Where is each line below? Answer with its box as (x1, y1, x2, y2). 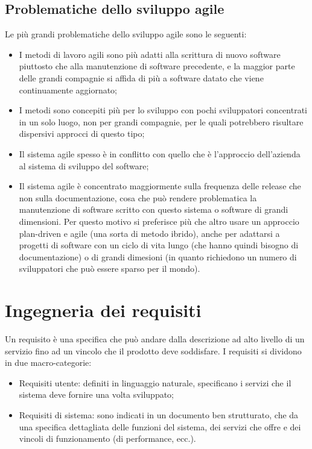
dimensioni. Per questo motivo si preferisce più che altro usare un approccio (19, 215, 299, 227)
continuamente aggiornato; (19, 83, 118, 96)
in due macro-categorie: (5, 356, 92, 369)
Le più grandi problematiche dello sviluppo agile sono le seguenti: (5, 28, 247, 40)
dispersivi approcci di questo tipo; (19, 127, 145, 140)
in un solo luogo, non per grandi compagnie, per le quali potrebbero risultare (19, 115, 304, 128)
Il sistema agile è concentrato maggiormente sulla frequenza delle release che (19, 180, 301, 192)
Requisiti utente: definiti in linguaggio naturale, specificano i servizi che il (19, 376, 291, 389)
